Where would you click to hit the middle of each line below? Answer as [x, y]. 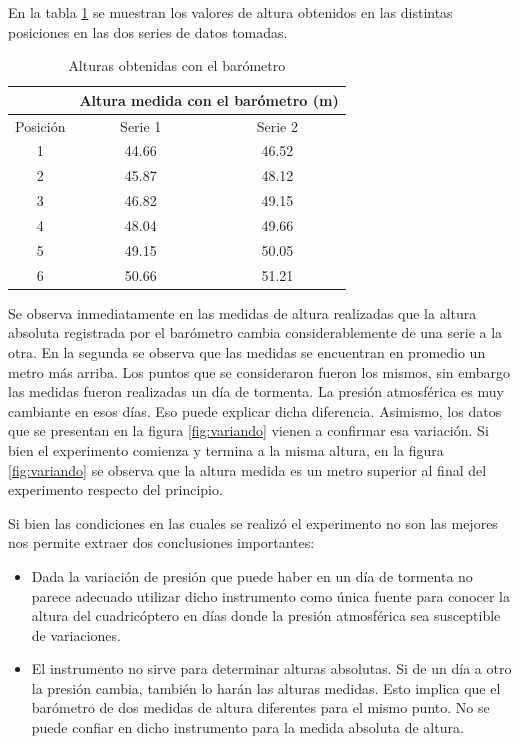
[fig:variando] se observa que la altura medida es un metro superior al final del [247, 469]
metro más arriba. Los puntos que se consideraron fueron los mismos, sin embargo [259, 371]
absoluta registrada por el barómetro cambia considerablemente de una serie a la [255, 332]
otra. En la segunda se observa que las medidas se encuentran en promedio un [247, 351]
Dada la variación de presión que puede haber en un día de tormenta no [252, 575]
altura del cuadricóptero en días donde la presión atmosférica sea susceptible [266, 615]
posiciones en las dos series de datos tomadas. [148, 31]
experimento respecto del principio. [115, 489]
